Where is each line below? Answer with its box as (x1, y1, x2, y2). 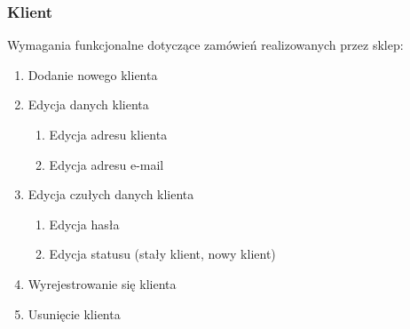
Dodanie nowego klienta (28, 65, 158, 84)
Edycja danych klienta (28, 95, 149, 114)
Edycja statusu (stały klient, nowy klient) (49, 245, 276, 263)
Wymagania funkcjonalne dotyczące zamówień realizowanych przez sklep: (7, 36, 404, 54)
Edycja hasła (49, 214, 120, 233)
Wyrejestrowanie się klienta (28, 274, 177, 293)
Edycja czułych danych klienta (28, 185, 194, 204)
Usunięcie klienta (28, 304, 121, 323)
